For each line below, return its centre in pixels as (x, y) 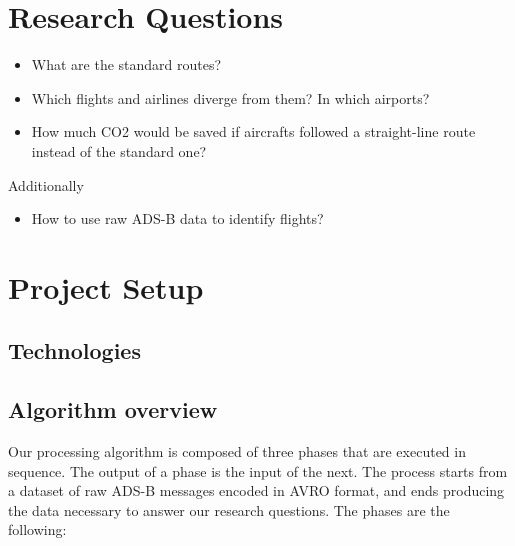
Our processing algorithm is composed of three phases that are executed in (237, 451)
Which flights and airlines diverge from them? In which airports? (230, 97)
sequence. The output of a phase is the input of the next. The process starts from (258, 470)
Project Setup (106, 286)
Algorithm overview (113, 409)
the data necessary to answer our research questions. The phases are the (229, 509)
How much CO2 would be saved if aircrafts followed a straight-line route (253, 131)
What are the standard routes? (126, 64)
